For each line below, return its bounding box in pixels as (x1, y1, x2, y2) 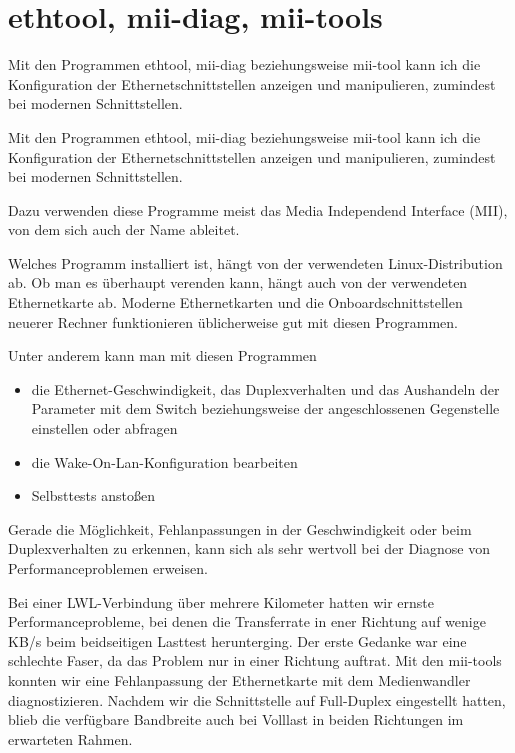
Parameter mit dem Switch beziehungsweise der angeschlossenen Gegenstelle (31, 398, 500, 419)
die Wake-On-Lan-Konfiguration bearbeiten (31, 451, 298, 472)
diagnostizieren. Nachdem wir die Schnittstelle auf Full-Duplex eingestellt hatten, (8, 689, 506, 710)
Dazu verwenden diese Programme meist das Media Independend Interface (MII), (8, 199, 508, 220)
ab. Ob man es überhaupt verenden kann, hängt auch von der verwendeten (8, 272, 468, 293)
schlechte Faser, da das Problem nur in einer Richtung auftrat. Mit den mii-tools (8, 650, 502, 671)
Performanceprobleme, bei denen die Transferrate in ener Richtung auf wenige (8, 611, 486, 632)
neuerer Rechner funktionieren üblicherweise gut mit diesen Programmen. (8, 311, 458, 332)
